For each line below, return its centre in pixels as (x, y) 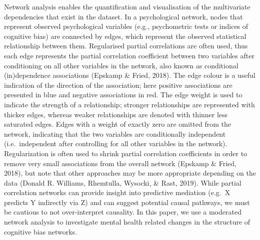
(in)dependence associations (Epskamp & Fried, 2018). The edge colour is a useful (130, 75)
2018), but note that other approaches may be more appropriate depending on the (130, 173)
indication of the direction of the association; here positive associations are (118, 85)
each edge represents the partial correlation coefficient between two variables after (129, 55)
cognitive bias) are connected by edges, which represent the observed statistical (125, 36)
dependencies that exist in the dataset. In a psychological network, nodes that (123, 16)
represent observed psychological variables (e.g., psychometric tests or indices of (126, 26)
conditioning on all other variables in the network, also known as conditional (121, 65)
